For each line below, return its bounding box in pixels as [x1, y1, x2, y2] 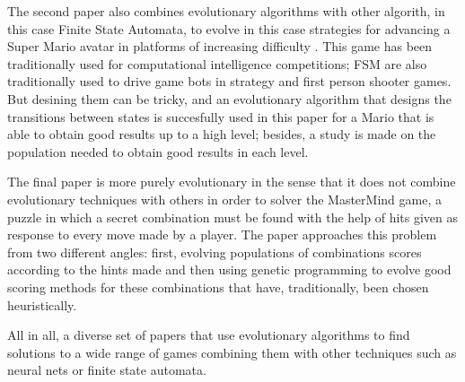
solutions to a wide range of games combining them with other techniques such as [7, 343, 457, 361]
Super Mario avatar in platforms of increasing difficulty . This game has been [7, 37, 433, 56]
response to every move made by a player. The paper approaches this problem [7, 225, 437, 244]
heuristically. [7, 295, 77, 314]
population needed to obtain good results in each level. [7, 142, 309, 161]
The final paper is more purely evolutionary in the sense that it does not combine [7, 172, 456, 191]
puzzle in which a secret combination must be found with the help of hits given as [7, 207, 458, 226]
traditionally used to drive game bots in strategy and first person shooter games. [7, 72, 452, 91]
